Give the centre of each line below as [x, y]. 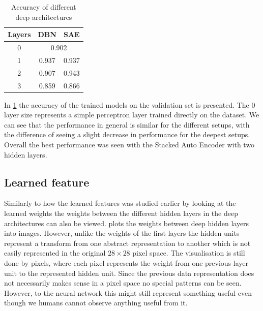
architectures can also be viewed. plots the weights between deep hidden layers [127, 223]
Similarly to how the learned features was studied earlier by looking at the [120, 203]
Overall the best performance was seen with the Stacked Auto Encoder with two [129, 145]
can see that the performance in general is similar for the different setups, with [127, 124]
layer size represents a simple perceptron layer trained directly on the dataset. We [132, 115]
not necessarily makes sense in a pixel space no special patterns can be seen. [123, 283]
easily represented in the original [55, 253]
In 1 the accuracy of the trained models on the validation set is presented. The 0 [130, 104]
